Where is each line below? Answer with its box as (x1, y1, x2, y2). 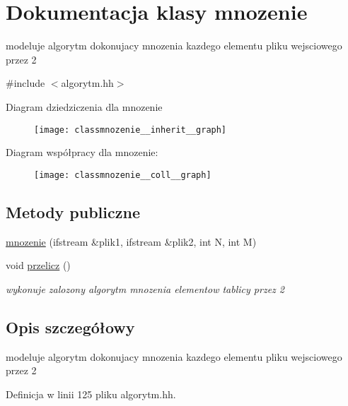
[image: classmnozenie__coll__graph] (34, 169, 211, 180)
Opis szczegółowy (6, 316, 135, 338)
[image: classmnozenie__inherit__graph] (34, 124, 227, 135)
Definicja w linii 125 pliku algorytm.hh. (6, 386, 176, 401)
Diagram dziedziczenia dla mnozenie (6, 99, 163, 114)
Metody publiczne (6, 201, 140, 222)
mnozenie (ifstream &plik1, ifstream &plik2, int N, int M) (6, 234, 257, 249)
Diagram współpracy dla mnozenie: (6, 145, 158, 160)
